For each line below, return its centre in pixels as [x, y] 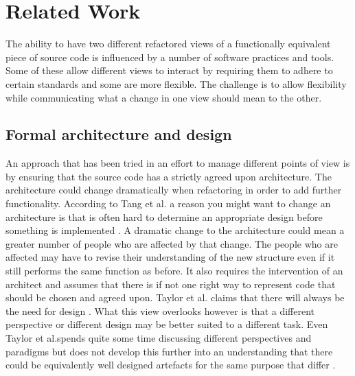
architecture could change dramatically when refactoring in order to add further [174, 190]
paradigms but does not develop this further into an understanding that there [169, 351]
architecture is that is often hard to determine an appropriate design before [164, 216]
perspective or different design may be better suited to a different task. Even [167, 324]
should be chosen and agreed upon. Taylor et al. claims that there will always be [175, 297]
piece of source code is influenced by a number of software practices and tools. [170, 57]
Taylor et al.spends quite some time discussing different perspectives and [159, 338]
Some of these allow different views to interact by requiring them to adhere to [169, 70]
